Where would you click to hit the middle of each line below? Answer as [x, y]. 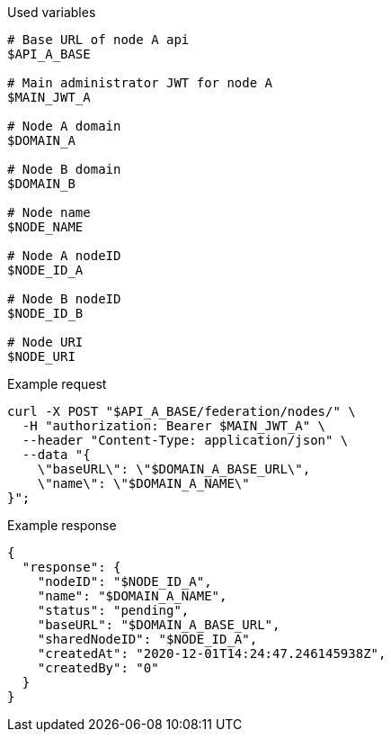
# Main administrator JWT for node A [140, 83]
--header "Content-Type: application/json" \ [185, 440]
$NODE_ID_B [45, 313]
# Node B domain [64, 169]
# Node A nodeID [64, 256]
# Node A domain [64, 126]
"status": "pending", [113, 610]
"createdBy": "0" [98, 668]
